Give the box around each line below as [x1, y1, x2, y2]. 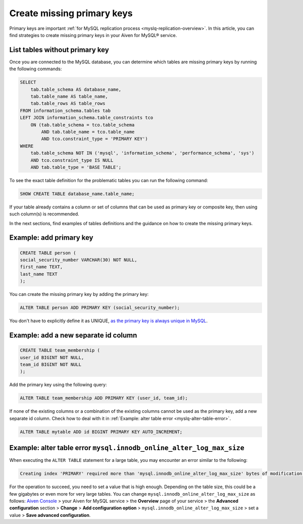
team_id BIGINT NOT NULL [20, 362, 82, 367]
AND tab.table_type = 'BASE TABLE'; [30, 164, 121, 170]
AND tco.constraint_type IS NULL [30, 157, 114, 163]
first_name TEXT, [20, 264, 63, 270]
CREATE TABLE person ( [20, 250, 76, 255]
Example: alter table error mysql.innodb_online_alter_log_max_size [9, 444, 244, 452]
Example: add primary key [9, 233, 93, 242]
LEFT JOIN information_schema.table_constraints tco [20, 115, 154, 121]
